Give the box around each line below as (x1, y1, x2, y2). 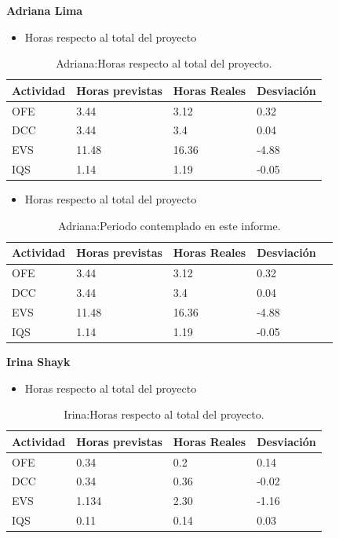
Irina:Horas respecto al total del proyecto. (64, 406, 264, 423)
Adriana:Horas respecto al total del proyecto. (56, 55, 272, 71)
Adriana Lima (6, 2, 83, 18)
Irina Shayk (6, 353, 71, 369)
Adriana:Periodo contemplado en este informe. (58, 217, 281, 233)
